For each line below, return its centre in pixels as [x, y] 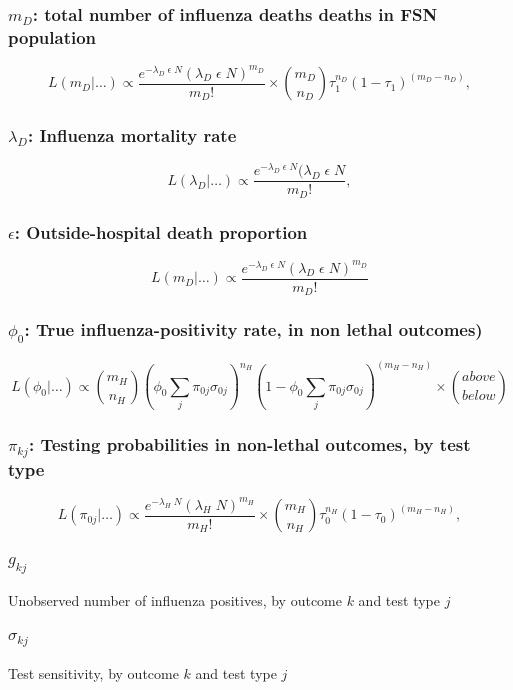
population [52, 36]
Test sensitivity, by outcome [93, 672]
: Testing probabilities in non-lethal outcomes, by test [249, 443]
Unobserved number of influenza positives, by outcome [175, 599]
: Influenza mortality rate [132, 135]
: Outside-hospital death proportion [161, 231]
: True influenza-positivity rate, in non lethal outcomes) [253, 329]
